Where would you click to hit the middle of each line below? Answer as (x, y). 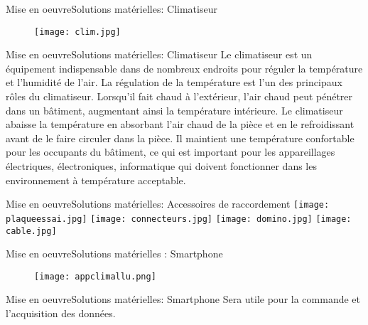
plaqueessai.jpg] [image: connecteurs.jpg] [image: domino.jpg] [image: (179, 219)
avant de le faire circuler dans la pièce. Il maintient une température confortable (180, 138)
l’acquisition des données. (61, 313)
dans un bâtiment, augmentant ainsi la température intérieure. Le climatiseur (174, 110)
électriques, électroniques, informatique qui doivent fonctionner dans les (161, 166)
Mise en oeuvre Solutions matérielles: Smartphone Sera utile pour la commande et (183, 299)
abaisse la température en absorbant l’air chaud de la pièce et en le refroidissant (180, 124)
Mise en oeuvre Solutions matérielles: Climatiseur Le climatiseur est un (159, 54)
